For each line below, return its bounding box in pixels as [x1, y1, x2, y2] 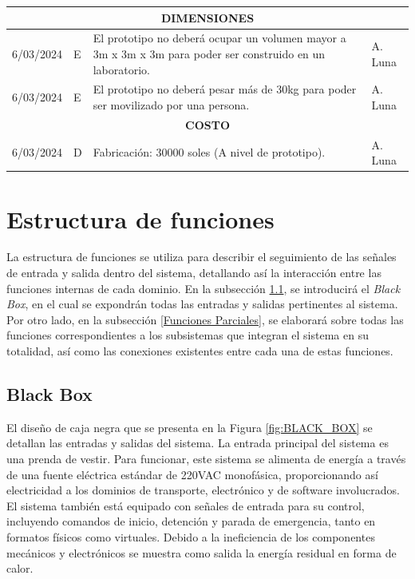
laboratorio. [93, 61, 150, 77]
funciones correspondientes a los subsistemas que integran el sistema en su [6, 327, 369, 343]
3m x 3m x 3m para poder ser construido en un [93, 45, 326, 61]
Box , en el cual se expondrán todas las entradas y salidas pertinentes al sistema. [6, 295, 398, 312]
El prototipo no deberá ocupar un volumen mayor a [93, 30, 346, 46]
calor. [6, 560, 34, 577]
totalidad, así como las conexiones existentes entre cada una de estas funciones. [6, 343, 393, 359]
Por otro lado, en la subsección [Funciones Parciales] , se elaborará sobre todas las [6, 311, 404, 327]
